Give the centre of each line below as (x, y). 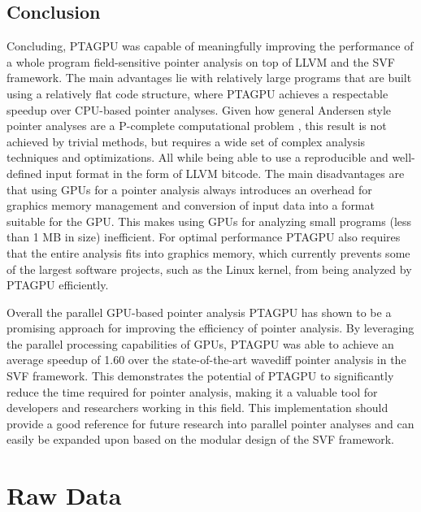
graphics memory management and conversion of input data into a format (191, 205)
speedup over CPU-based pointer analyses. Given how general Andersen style (199, 109)
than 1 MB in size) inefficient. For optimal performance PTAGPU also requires (204, 237)
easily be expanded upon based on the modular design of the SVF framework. (200, 439)
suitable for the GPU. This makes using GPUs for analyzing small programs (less (209, 221)
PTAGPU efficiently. (58, 285)
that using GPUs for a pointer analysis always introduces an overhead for (189, 189)
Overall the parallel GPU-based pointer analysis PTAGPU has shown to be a (199, 312)
